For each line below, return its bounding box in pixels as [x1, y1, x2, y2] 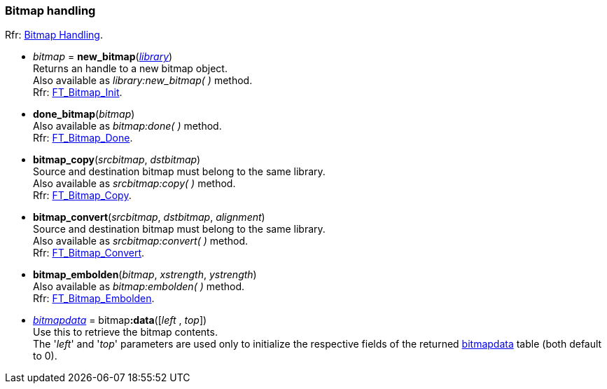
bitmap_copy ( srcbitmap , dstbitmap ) [33, 153, 201, 166]
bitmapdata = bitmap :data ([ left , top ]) [33, 314, 207, 327]
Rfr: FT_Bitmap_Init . [33, 86, 123, 99]
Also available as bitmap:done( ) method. [33, 120, 222, 132]
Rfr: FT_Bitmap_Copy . [33, 189, 132, 202]
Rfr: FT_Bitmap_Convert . [33, 247, 145, 259]
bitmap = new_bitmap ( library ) [33, 50, 173, 63]
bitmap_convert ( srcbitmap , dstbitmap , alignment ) [33, 211, 265, 224]
